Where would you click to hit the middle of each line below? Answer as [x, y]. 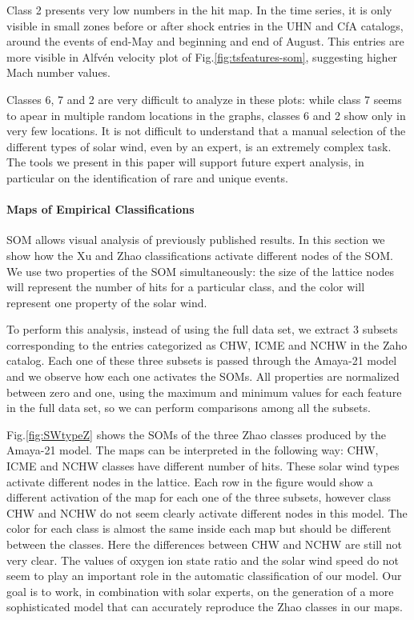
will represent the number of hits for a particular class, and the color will [186, 287]
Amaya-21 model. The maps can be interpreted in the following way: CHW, [193, 450]
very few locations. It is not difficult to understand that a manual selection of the [206, 131]
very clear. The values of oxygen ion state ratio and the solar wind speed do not [203, 560]
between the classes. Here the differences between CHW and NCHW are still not [204, 544]
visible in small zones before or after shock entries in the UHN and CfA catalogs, [205, 25]
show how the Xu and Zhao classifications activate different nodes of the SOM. [200, 255]
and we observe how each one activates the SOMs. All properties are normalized [203, 376]
